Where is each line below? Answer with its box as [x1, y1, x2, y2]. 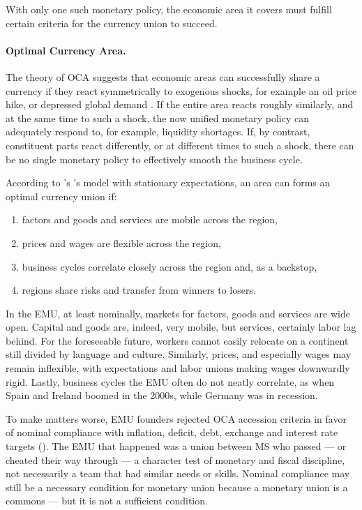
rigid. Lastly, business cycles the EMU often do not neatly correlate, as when [6, 374, 335, 389]
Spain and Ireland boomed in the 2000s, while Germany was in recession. [6, 388, 318, 403]
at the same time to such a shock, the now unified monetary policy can [6, 110, 310, 125]
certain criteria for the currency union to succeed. [6, 15, 218, 30]
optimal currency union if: [6, 188, 117, 203]
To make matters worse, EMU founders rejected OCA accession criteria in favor [6, 411, 347, 426]
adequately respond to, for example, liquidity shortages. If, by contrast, [6, 124, 310, 139]
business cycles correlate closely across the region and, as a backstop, [22, 259, 317, 273]
